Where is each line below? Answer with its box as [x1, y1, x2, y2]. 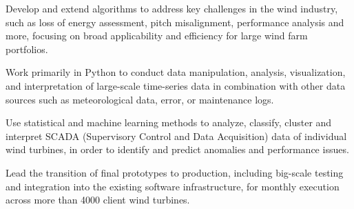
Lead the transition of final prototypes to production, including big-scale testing [6, 165, 344, 179]
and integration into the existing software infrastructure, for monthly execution [6, 179, 340, 193]
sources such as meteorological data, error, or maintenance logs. [6, 92, 274, 106]
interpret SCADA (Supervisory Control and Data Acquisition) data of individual [6, 128, 347, 143]
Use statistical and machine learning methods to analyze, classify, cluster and [6, 115, 332, 130]
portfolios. [6, 41, 48, 56]
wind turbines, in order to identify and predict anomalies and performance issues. [6, 142, 349, 157]
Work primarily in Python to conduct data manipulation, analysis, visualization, [6, 65, 346, 79]
